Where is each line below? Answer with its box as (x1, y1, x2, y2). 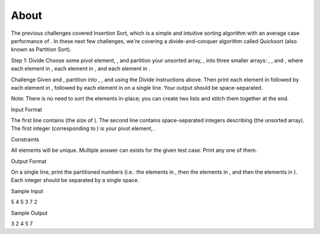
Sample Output (11, 209, 48, 216)
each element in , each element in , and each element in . (11, 65, 151, 72)
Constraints (11, 136, 40, 143)
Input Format (11, 106, 43, 113)
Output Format (11, 157, 47, 165)
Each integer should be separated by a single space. (11, 177, 139, 184)
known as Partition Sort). (11, 46, 72, 53)
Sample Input (11, 187, 44, 194)
